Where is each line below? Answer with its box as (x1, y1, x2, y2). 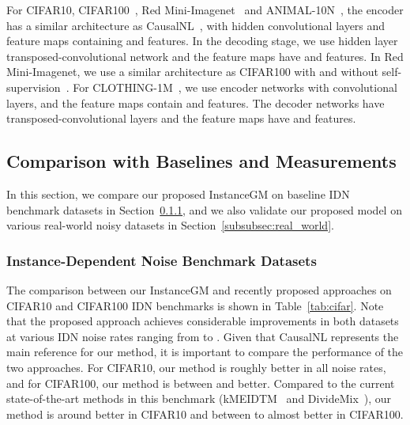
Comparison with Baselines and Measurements (6, 149, 397, 173)
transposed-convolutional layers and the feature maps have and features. (6, 110, 356, 127)
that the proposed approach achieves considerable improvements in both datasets (6, 313, 399, 329)
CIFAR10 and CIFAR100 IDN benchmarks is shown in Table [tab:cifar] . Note (6, 297, 384, 313)
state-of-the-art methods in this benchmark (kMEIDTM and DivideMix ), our (6, 390, 392, 407)
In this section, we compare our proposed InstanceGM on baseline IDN (6, 185, 350, 202)
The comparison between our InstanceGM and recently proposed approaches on (6, 281, 392, 298)
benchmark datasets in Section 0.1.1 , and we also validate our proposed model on (6, 201, 402, 218)
